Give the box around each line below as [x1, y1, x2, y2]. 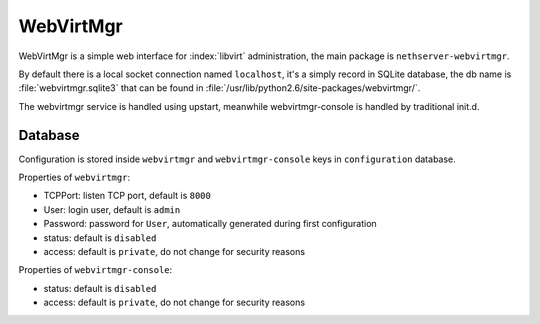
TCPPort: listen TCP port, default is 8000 [43, 190, 212, 202]
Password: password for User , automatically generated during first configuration [43, 218, 377, 230]
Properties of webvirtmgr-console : [18, 264, 173, 276]
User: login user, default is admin [43, 203, 181, 215]
